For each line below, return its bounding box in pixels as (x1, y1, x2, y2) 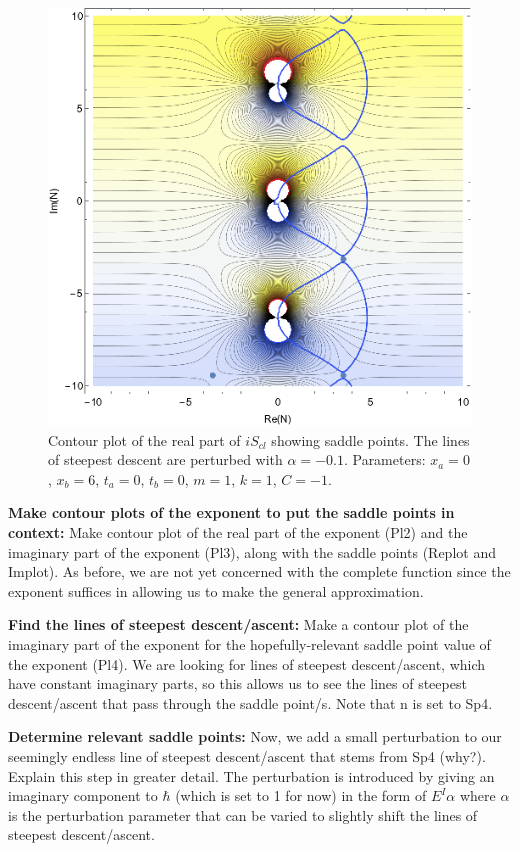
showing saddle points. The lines (271, 429, 470, 450)
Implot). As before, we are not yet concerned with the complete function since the (8, 561, 511, 582)
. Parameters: (343, 449, 426, 470)
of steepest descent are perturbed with (48, 449, 283, 470)
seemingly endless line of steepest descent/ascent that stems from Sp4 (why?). (8, 745, 486, 766)
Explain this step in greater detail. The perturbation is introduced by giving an (8, 765, 495, 786)
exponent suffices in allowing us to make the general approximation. (8, 580, 424, 601)
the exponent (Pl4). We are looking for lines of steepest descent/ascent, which (8, 653, 486, 674)
